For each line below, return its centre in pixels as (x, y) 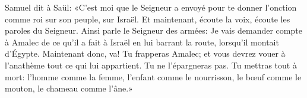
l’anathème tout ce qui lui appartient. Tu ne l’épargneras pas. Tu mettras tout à (151, 65)
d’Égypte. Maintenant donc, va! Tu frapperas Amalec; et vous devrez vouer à (145, 53)
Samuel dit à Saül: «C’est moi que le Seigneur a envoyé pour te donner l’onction (151, 7)
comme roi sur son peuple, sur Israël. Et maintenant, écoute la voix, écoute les (148, 19)
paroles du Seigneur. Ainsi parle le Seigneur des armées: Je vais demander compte (153, 30)
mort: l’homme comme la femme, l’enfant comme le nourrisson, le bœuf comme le (153, 76)
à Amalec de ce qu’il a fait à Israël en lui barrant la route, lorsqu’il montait (142, 42)
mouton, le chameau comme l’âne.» (69, 88)
